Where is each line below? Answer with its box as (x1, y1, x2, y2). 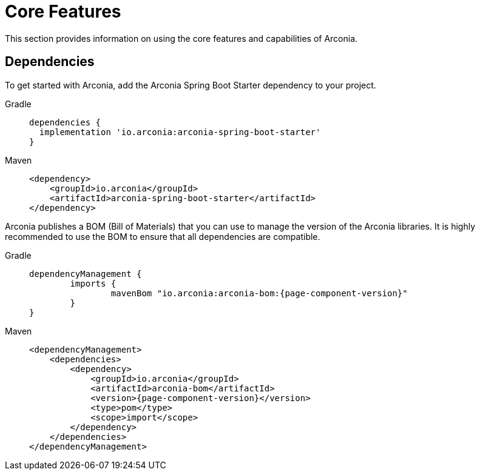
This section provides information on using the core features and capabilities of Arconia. (5, 33, 358, 44)
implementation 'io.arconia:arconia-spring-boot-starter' (39, 127, 321, 137)
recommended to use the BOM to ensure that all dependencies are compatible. (5, 231, 320, 242)
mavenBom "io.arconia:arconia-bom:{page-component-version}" (110, 288, 408, 298)
